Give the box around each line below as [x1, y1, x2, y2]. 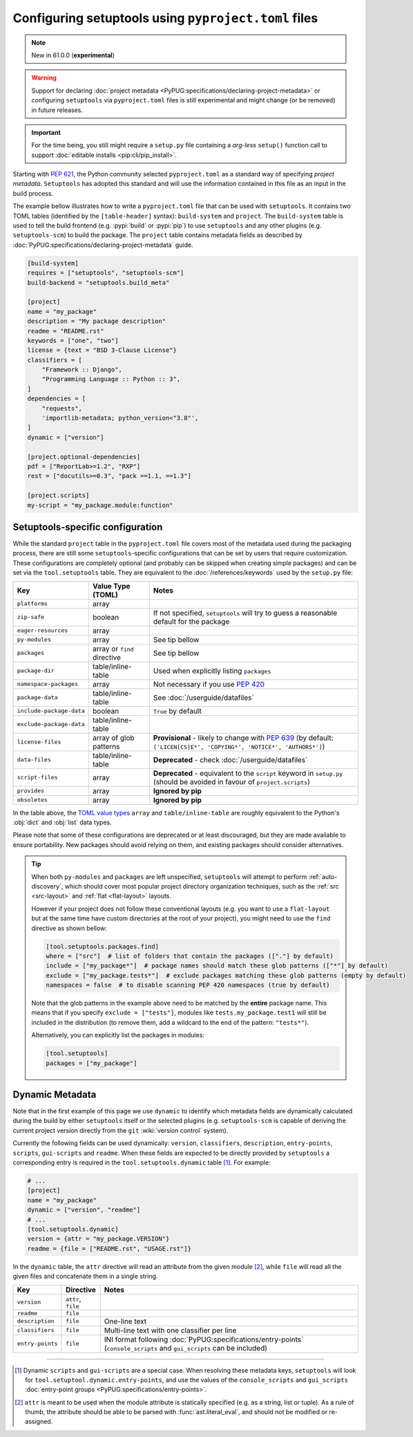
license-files [17, 739, 61, 746]
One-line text [104, 1316, 147, 1326]
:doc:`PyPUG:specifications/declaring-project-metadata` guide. [12, 241, 193, 249]
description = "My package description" [27, 317, 166, 325]
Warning [31, 73, 57, 82]
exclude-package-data [17, 721, 86, 728]
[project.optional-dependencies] [27, 453, 141, 461]
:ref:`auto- [308, 872, 338, 881]
